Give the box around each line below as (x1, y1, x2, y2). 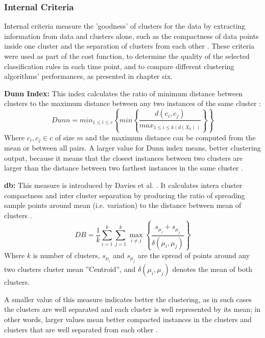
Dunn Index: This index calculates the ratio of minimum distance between (4, 88, 243, 98)
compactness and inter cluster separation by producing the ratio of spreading (4, 189, 245, 200)
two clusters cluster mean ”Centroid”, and (4, 264, 136, 274)
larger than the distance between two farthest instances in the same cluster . (4, 162, 244, 173)
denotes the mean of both (172, 264, 252, 274)
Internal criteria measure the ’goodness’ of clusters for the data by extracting (4, 20, 246, 31)
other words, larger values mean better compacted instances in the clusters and (4, 314, 252, 325)
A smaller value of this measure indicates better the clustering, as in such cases (4, 293, 252, 304)
